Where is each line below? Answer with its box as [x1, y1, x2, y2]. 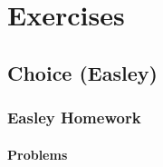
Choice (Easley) [7, 58, 158, 86]
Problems [7, 144, 68, 163]
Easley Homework [7, 106, 141, 129]
